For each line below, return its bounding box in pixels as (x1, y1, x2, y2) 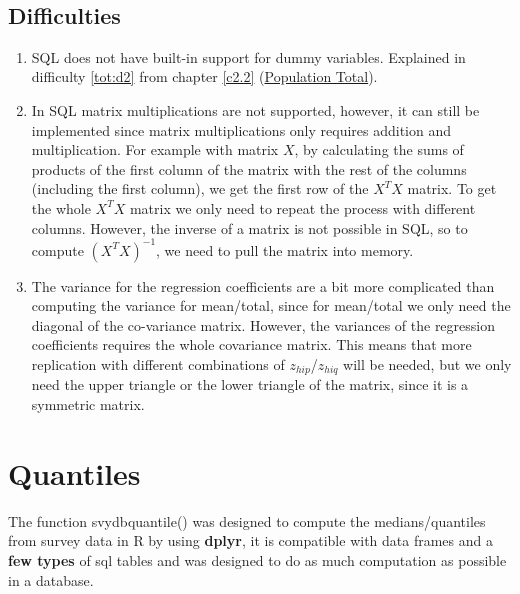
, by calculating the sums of (294, 139, 464, 160)
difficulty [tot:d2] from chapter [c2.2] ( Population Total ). (31, 66, 378, 87)
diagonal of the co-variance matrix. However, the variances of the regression (31, 314, 495, 335)
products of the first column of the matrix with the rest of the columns (31, 158, 467, 179)
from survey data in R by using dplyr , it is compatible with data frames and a (8, 530, 493, 551)
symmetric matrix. (31, 394, 145, 415)
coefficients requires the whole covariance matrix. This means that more (31, 334, 472, 355)
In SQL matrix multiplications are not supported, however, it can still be (31, 99, 480, 120)
